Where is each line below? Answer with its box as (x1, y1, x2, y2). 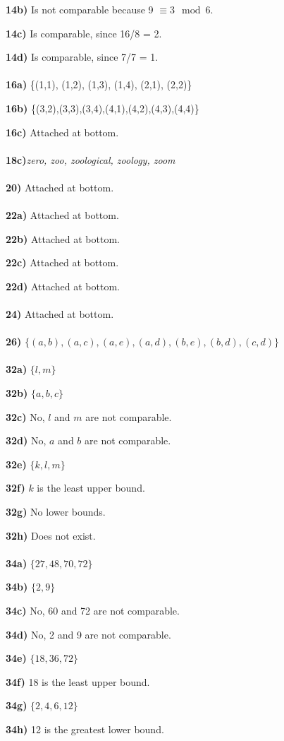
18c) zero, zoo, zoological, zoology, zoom (6, 152, 175, 167)
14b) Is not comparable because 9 (6, 2, 154, 16)
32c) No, (6, 409, 45, 424)
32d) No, (6, 433, 47, 448)
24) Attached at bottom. (6, 307, 114, 321)
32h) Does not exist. (6, 528, 96, 543)
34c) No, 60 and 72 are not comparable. (6, 603, 180, 617)
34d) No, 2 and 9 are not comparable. (6, 627, 171, 641)
